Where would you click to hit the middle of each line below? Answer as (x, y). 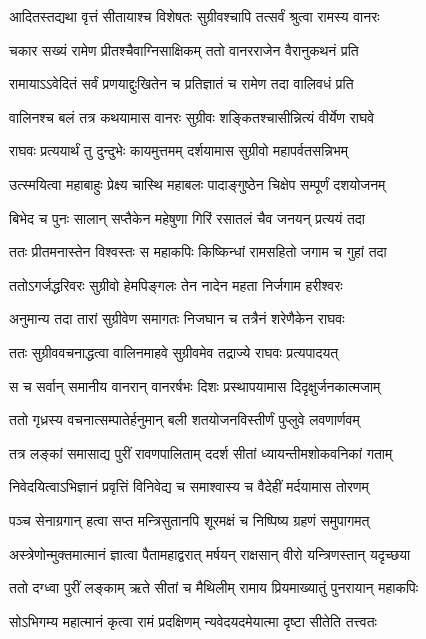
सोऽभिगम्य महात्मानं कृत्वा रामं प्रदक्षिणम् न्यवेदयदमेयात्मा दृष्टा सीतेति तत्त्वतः (193, 620)
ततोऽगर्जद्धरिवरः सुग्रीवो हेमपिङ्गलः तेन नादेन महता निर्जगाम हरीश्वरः (176, 284)
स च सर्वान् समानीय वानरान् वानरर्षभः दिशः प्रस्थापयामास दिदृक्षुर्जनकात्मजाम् (195, 385)
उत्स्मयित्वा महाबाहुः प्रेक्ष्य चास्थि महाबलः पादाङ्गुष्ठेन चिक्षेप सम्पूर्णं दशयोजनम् (197, 183)
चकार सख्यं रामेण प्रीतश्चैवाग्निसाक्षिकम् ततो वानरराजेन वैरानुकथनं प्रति (184, 49)
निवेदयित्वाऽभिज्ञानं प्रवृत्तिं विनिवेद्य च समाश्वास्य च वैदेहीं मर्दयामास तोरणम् (189, 486)
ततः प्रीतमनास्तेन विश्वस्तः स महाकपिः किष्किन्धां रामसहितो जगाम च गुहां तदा (198, 251)
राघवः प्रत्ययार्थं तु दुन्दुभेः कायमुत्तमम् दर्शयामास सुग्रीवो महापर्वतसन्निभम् (179, 150)
